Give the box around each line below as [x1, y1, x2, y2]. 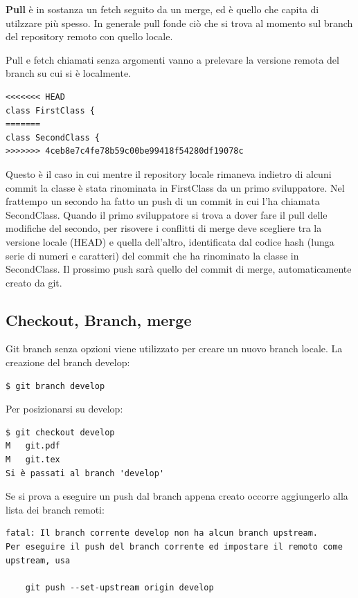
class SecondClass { [6, 132, 100, 143]
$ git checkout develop [6, 427, 115, 437]
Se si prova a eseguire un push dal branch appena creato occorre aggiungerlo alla [6, 489, 348, 503]
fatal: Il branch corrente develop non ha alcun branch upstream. [6, 528, 319, 538]
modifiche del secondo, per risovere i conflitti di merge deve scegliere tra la [6, 221, 322, 235]
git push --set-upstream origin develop [25, 582, 214, 592]
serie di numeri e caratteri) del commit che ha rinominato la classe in [6, 248, 299, 262]
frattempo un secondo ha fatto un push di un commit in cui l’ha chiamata [6, 194, 320, 208]
